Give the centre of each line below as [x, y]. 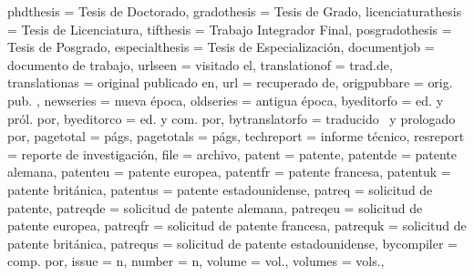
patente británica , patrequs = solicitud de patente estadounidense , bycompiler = [232, 243]
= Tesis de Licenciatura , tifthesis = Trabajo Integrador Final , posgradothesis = [230, 29]
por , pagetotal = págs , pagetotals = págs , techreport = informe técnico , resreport [236, 136]
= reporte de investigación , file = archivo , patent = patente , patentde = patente [232, 153]
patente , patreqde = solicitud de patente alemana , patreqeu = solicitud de [215, 207]
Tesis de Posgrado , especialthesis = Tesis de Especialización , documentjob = [221, 47]
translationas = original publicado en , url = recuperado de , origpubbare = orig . [230, 82]
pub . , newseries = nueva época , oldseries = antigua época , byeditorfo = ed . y [226, 100]
